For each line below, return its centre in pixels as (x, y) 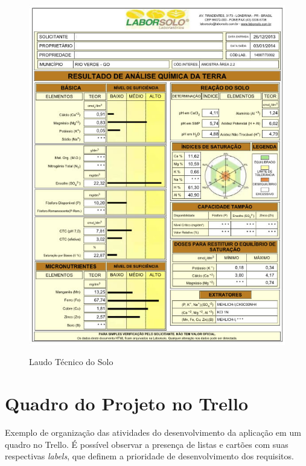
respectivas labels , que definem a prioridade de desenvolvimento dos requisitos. (149, 456)
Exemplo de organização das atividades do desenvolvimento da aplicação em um (153, 432)
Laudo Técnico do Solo (71, 362)
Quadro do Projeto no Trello (127, 403)
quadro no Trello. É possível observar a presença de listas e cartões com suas (147, 444)
